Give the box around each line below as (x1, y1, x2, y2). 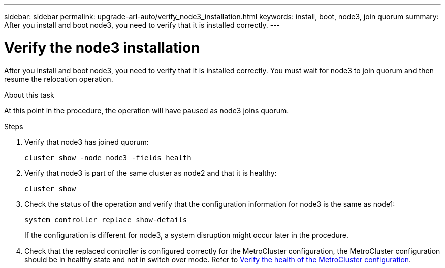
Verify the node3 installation (4, 39, 200, 56)
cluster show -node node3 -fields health (24, 153, 192, 162)
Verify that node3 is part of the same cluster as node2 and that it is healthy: (24, 168, 277, 177)
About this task (4, 90, 54, 99)
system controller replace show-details (24, 215, 187, 224)
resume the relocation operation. (4, 74, 113, 83)
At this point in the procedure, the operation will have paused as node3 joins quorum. (4, 106, 289, 115)
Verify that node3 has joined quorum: (24, 137, 149, 146)
